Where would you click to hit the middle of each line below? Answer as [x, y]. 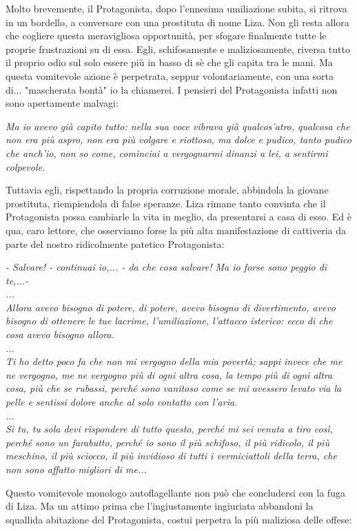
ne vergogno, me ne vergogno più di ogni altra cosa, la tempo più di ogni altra [169, 374]
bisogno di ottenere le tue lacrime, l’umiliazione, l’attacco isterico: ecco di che [169, 321]
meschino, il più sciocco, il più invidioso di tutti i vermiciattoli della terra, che [171, 456]
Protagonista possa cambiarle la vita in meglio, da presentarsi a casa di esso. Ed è [179, 217]
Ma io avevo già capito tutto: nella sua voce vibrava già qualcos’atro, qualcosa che [178, 126]
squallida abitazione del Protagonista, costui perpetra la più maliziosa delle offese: [179, 519]
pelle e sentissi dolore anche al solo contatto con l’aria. [122, 402]
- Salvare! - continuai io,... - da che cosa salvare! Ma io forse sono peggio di [166, 267]
